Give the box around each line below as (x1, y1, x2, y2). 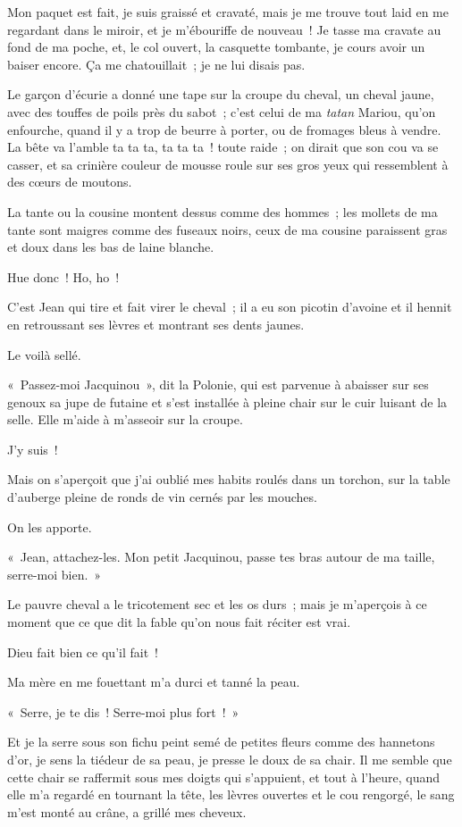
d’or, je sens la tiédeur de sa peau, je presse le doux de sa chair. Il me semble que (7, 750, 452, 768)
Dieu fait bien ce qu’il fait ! (7, 642, 158, 661)
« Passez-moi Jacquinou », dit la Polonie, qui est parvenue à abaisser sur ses (7, 375, 429, 394)
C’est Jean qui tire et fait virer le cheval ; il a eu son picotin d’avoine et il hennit (7, 297, 452, 316)
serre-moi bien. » (7, 564, 102, 583)
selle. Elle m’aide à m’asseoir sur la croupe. (7, 410, 243, 429)
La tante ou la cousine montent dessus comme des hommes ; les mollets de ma (7, 202, 438, 221)
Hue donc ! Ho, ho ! (7, 267, 120, 286)
